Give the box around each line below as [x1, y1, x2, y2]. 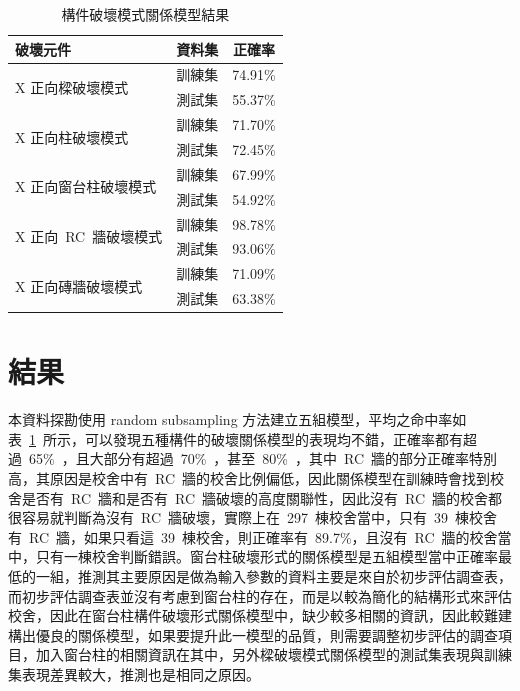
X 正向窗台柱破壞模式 [15, 176, 157, 197]
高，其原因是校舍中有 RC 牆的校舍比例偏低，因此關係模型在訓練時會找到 [8, 468, 491, 489]
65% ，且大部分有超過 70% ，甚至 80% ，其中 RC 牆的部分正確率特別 [28, 448, 498, 469]
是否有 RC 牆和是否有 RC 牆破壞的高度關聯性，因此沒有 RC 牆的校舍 [21, 487, 489, 508]
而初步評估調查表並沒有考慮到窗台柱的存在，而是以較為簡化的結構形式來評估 [8, 585, 512, 606]
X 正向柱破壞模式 [15, 126, 129, 147]
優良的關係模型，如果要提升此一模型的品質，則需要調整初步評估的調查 [35, 624, 498, 645]
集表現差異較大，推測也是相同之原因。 [8, 663, 260, 684]
